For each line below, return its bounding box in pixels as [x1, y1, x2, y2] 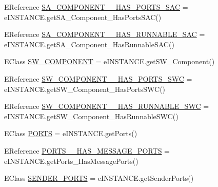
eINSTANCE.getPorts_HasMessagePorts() [4, 155, 138, 166]
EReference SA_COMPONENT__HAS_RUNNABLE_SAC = [4, 29, 205, 40]
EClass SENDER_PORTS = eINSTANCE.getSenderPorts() [4, 173, 194, 183]
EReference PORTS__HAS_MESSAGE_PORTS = [4, 145, 170, 156]
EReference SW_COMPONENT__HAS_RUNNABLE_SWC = [4, 101, 209, 111]
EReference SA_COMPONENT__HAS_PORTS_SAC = [4, 2, 188, 12]
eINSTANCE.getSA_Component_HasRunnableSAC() [4, 39, 174, 49]
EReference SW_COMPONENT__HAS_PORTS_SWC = [4, 73, 192, 84]
